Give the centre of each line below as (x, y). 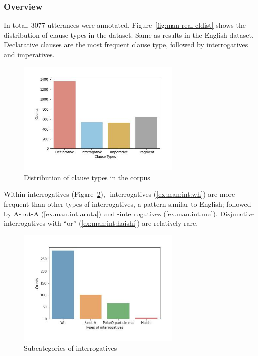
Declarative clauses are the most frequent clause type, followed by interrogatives (126, 44)
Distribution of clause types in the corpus (87, 177)
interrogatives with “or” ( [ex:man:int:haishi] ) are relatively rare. (101, 223)
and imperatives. (29, 54)
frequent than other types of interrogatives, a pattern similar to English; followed (128, 204)
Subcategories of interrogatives (71, 348)
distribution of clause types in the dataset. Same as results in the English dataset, (129, 35)
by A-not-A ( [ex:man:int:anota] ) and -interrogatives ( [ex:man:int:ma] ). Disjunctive (129, 213)
